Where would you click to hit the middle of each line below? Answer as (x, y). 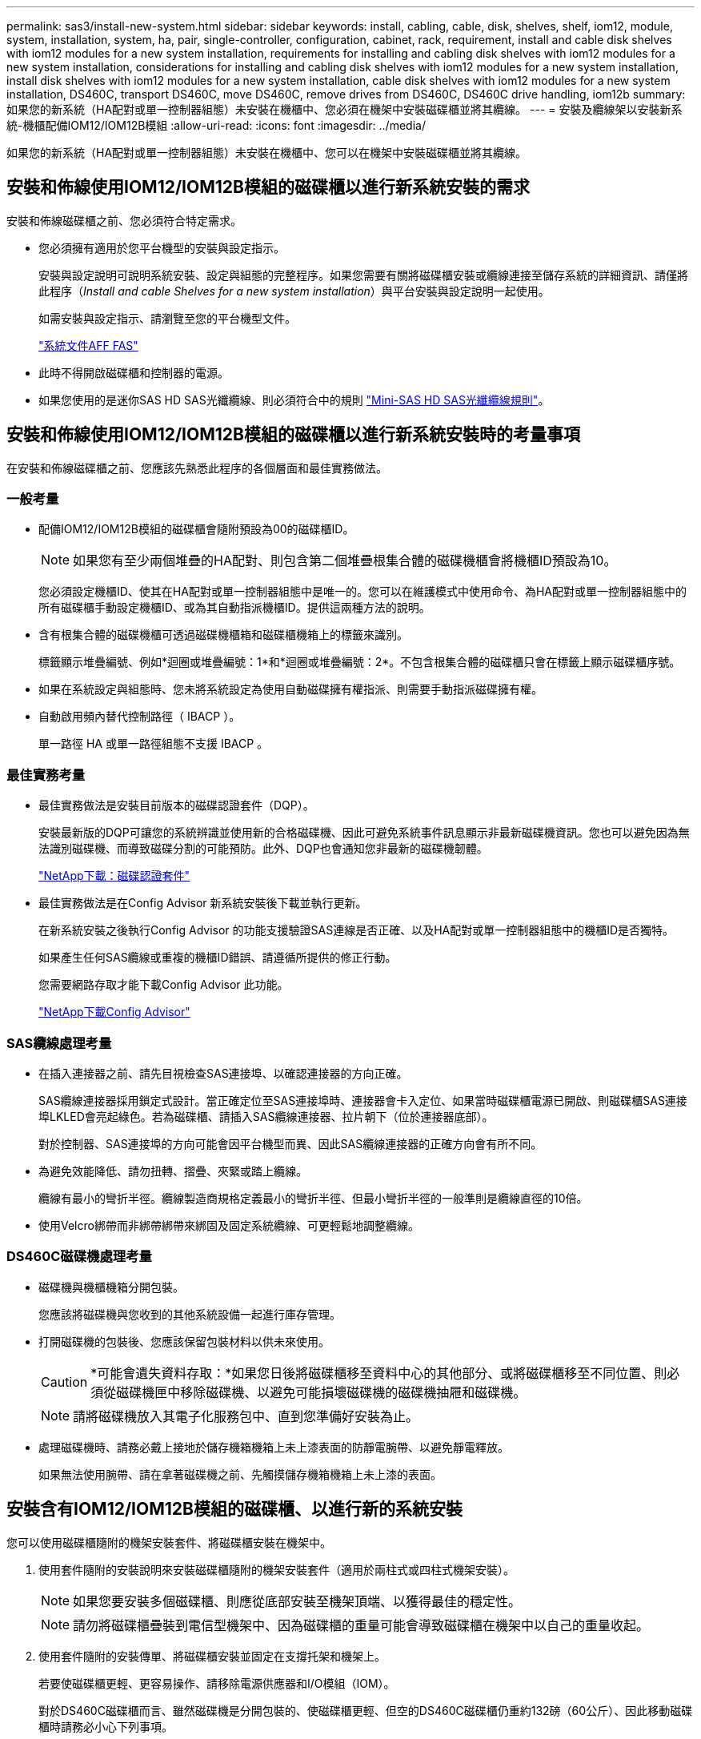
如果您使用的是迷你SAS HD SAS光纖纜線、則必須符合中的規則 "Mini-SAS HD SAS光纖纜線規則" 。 (294, 400)
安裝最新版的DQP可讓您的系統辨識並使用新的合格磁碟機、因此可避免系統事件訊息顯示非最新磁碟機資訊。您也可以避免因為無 (364, 833)
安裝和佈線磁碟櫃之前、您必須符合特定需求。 (124, 220)
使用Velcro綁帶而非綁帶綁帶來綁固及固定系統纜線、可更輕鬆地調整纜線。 (229, 1225)
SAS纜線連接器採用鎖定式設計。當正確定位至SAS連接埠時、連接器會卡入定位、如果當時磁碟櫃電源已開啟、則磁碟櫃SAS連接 (363, 1100)
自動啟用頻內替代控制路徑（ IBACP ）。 (140, 717)
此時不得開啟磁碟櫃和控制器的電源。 (134, 372)
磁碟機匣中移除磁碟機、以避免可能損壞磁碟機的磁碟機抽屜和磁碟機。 (321, 1392)
